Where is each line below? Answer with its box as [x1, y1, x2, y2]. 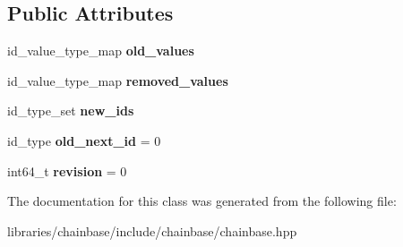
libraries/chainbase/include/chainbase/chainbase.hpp [7, 221, 297, 240]
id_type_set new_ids [7, 101, 134, 120]
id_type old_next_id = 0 [7, 131, 161, 149]
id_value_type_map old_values [7, 41, 194, 60]
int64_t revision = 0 [7, 161, 127, 180]
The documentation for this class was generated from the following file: [7, 192, 397, 210]
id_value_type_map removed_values [7, 71, 228, 89]
